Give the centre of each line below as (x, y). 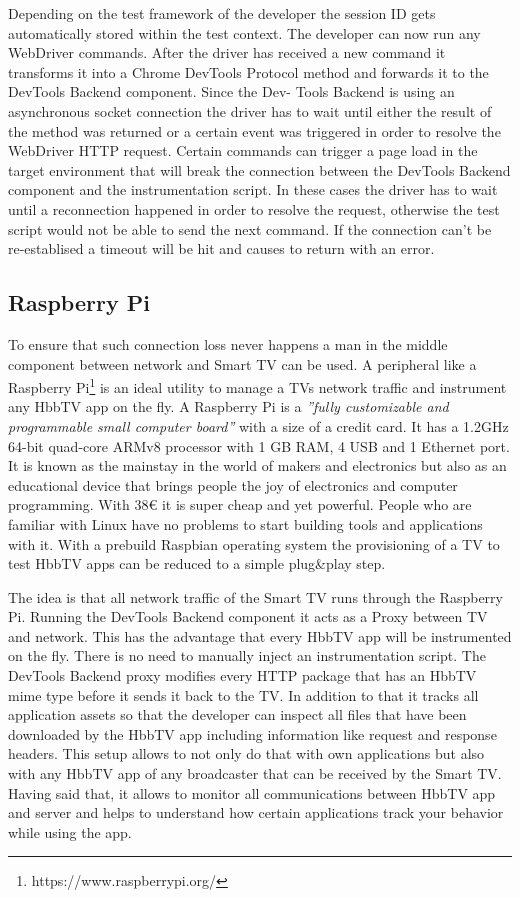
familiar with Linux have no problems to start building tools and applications (245, 523)
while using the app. (70, 831)
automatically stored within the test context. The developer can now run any (244, 32)
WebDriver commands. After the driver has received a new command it (227, 52)
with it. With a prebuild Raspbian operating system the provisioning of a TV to (254, 543)
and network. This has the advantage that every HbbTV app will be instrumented (260, 635)
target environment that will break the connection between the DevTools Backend (259, 169)
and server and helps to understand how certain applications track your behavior (256, 812)
